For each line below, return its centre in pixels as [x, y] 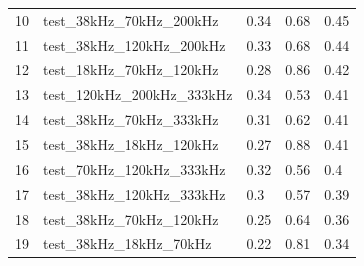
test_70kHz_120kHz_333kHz [134, 168]
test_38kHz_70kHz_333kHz [131, 119]
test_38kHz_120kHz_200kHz [134, 44]
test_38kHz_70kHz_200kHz [131, 19]
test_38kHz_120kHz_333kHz [134, 193]
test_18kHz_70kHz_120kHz [131, 69]
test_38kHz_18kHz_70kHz [127, 243]
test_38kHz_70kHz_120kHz [131, 218]
